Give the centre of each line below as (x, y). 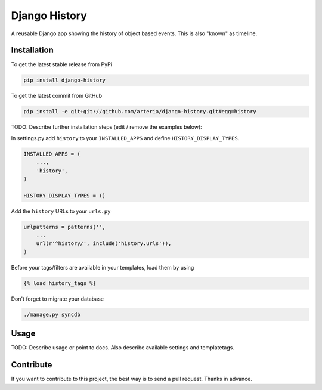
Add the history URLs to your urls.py (61, 211)
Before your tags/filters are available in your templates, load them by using (103, 267)
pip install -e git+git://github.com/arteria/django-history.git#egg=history (140, 112)
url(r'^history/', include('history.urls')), (104, 244)
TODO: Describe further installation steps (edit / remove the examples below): (106, 127)
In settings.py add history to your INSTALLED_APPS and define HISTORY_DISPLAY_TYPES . (125, 138)
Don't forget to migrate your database (58, 299)
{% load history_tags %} (60, 283)
